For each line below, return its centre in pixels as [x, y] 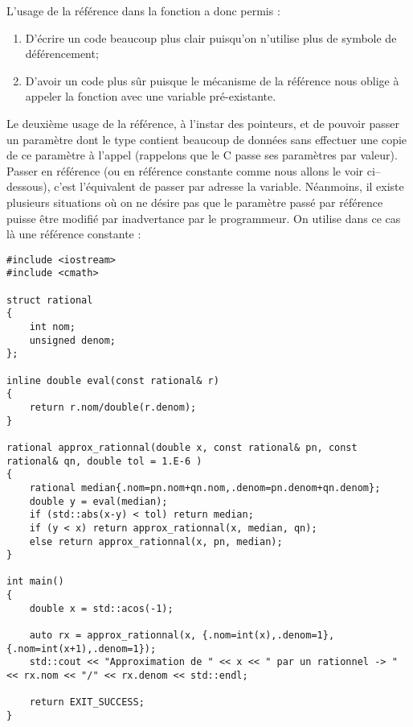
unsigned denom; [73, 340]
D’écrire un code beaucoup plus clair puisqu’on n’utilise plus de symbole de [211, 37]
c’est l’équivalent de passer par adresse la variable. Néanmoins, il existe [229, 186]
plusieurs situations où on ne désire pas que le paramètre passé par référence [195, 202]
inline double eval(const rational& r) [113, 380]
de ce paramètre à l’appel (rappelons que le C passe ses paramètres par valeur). [202, 155]
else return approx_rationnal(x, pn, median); [156, 541]
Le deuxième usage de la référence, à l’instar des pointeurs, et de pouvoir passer [203, 123]
